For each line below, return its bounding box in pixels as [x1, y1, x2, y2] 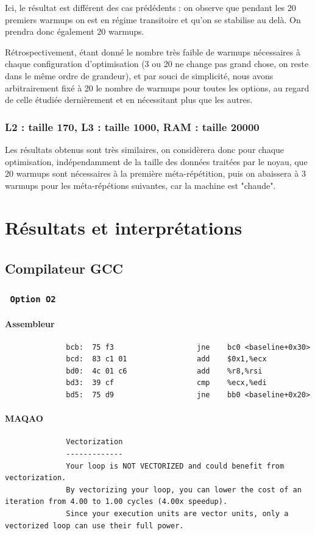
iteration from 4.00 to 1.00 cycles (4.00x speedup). [5, 497, 228, 506]
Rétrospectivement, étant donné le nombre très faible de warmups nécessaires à [5, 45, 300, 58]
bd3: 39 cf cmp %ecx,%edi [66, 378, 267, 388]
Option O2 [10, 294, 56, 305]
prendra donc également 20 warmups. [5, 25, 144, 38]
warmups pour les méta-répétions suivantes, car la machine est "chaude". [5, 179, 276, 191]
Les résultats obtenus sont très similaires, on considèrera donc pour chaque [5, 143, 285, 155]
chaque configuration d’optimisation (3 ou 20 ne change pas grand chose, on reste [5, 57, 309, 70]
